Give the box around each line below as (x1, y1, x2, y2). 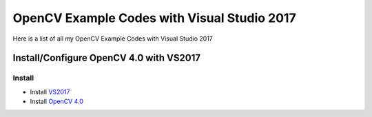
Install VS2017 (30, 87, 70, 96)
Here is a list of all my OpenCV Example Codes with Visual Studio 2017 (12, 34, 214, 43)
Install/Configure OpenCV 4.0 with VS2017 (12, 52, 201, 64)
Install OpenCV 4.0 (30, 97, 84, 106)
